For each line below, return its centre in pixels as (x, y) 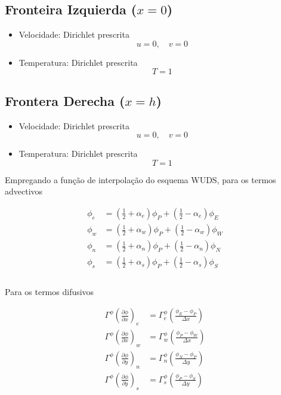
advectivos (24, 191)
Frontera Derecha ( (65, 100)
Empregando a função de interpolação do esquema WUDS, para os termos (140, 179)
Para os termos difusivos (50, 291)
